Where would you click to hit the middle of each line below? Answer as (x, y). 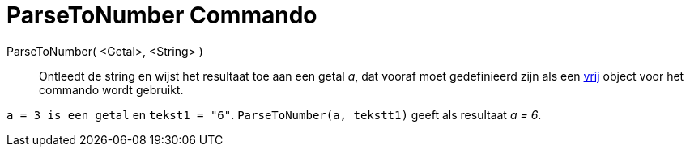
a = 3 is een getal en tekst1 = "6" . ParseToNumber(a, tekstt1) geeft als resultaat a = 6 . (274, 114)
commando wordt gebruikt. (111, 89)
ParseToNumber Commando (162, 15)
